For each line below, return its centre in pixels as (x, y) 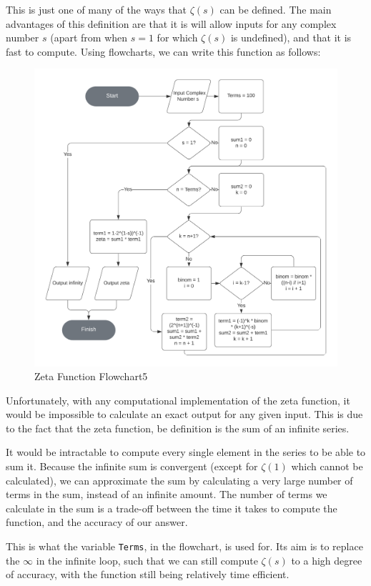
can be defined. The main (276, 9)
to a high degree (327, 560)
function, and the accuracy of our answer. (97, 522)
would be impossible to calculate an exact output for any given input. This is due (184, 414)
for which (177, 38)
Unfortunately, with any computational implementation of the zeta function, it (178, 400)
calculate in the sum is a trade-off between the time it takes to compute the (172, 508)
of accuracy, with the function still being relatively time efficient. (148, 574)
